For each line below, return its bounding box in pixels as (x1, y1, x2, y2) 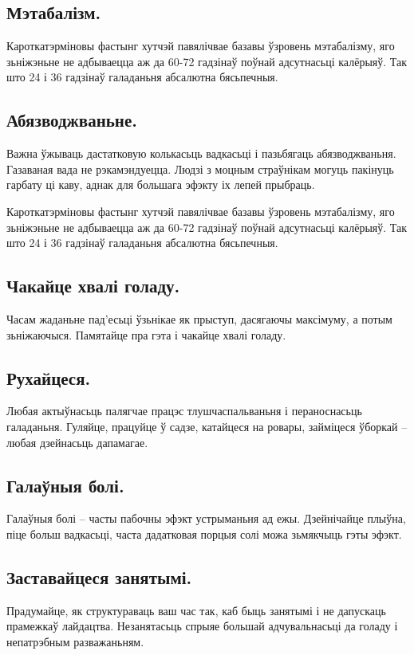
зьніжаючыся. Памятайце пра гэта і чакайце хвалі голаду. (6, 326, 286, 343)
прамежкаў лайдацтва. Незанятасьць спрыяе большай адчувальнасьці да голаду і (6, 618, 398, 634)
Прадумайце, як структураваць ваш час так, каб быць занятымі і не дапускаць (6, 602, 386, 618)
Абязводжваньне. (6, 108, 137, 132)
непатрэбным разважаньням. (6, 633, 144, 649)
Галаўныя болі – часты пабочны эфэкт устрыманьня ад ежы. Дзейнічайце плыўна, (6, 510, 406, 527)
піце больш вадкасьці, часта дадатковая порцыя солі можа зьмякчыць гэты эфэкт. (6, 525, 402, 542)
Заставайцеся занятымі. (6, 564, 192, 589)
